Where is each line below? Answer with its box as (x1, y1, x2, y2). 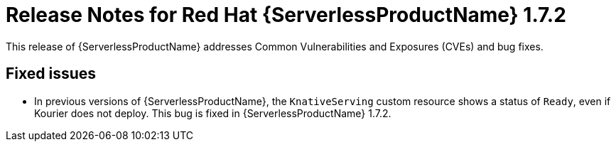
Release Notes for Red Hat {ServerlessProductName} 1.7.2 (6, 3, 566, 27)
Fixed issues (6, 65, 97, 83)
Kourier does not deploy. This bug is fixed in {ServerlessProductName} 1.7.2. (34, 107, 391, 119)
